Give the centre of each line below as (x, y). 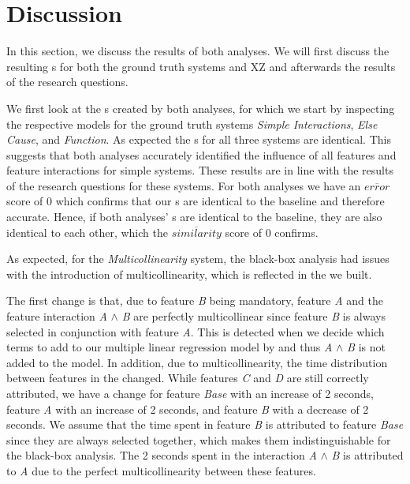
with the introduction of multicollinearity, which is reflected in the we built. (189, 274)
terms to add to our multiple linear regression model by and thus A (170, 347)
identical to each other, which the (87, 232)
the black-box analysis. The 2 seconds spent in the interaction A (162, 455)
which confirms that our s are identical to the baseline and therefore (220, 201)
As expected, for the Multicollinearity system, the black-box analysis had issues (198, 259)
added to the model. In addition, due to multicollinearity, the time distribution (197, 362)
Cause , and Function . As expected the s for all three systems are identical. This (199, 139)
